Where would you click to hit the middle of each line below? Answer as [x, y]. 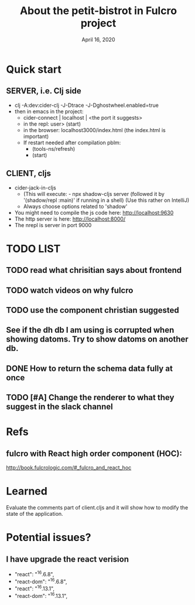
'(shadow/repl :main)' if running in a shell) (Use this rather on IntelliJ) [106, 200]
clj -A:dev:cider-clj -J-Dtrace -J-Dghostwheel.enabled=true [87, 105]
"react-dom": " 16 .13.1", [41, 595]
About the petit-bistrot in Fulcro [98, 11]
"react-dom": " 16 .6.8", [41, 581]
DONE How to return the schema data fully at [89, 368]
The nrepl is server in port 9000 [53, 225]
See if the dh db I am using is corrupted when [90, 330]
